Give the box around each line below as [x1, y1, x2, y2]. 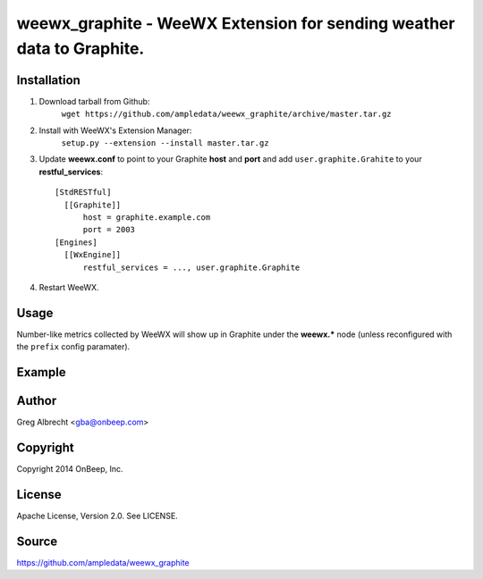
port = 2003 [82, 224, 136, 235]
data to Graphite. [16, 38, 145, 58]
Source [16, 533, 58, 549]
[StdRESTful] [55, 188, 112, 197]
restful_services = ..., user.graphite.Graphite [82, 262, 301, 273]
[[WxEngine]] [64, 250, 122, 260]
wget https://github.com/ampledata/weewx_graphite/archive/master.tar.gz [61, 109, 393, 120]
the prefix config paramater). [16, 341, 131, 352]
